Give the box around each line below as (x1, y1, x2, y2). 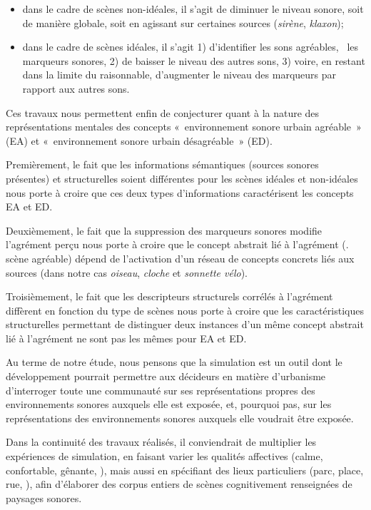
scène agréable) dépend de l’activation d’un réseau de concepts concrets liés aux (6, 250, 355, 265)
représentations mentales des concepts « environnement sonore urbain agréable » (6, 119, 362, 134)
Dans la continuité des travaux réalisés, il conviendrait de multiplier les (6, 434, 317, 449)
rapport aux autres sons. (22, 81, 130, 96)
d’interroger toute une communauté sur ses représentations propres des (6, 382, 315, 397)
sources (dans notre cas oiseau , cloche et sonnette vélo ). (6, 265, 248, 280)
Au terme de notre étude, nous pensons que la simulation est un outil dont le (6, 355, 342, 369)
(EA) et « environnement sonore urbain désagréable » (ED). (6, 133, 273, 148)
